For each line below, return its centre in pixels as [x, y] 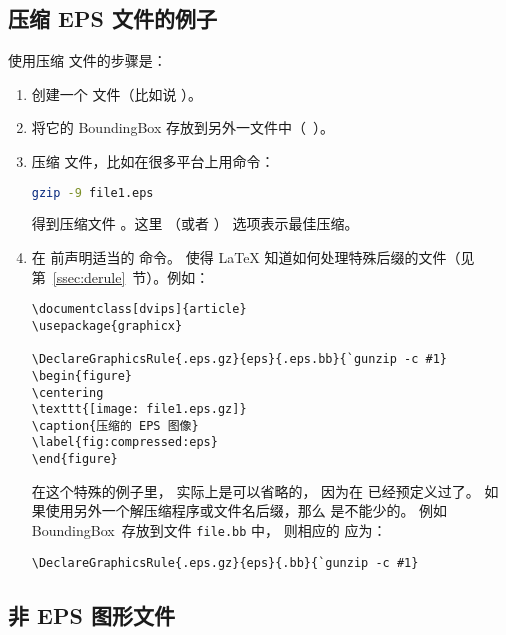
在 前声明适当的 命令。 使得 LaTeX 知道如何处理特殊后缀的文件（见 [253, 257]
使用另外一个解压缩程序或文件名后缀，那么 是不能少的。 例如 [246, 510]
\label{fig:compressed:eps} [124, 442]
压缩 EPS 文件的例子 [112, 18]
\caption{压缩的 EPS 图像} [115, 425]
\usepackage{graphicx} [107, 325]
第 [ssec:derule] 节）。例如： [120, 276]
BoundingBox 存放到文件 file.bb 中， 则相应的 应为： [209, 529]
